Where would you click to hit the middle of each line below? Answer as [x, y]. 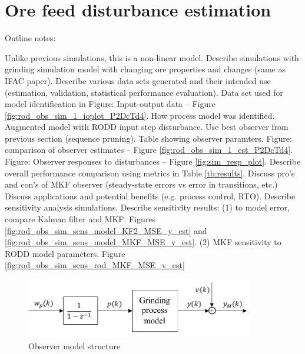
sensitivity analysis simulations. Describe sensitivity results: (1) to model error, [147, 207]
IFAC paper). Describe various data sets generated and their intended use [138, 80]
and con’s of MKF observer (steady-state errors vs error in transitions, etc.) [141, 184]
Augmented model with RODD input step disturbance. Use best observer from [147, 127]
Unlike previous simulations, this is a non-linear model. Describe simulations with [152, 57]
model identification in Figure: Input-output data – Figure [110, 104]
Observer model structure [74, 346]
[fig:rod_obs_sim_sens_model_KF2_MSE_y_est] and [106, 230]
